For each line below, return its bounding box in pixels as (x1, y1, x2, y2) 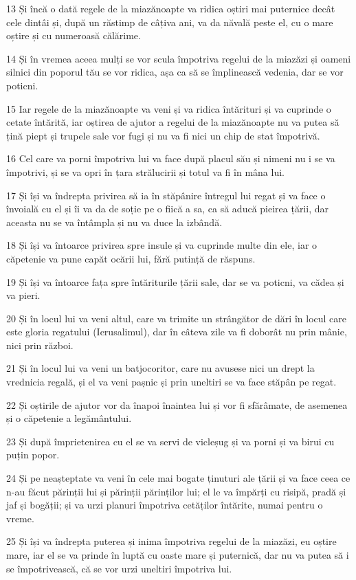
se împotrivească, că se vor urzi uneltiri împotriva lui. (6, 561, 232, 575)
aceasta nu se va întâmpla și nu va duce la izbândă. (6, 214, 223, 229)
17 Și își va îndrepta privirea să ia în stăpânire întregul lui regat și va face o (6, 188, 326, 202)
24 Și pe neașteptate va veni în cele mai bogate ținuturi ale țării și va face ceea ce (6, 471, 351, 485)
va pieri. (6, 288, 41, 302)
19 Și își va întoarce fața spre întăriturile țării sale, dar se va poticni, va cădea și (6, 274, 344, 289)
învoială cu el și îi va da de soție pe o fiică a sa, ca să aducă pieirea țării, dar (6, 201, 329, 216)
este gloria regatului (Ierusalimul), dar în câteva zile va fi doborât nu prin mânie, (6, 324, 347, 339)
